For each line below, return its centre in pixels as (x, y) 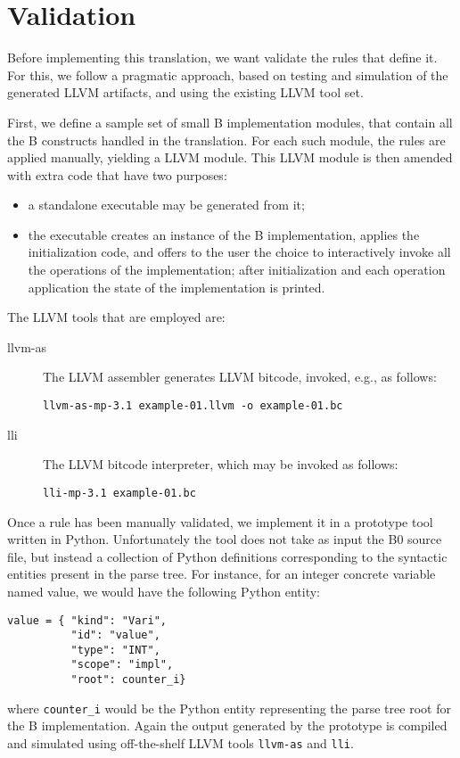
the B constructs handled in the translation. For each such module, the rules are (226, 140)
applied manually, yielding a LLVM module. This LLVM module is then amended (230, 157)
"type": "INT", (115, 650)
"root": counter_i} (128, 680)
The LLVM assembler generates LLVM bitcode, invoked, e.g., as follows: (240, 377)
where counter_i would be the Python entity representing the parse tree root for (229, 708)
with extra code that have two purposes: (117, 174)
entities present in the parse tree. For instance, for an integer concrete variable (222, 574)
